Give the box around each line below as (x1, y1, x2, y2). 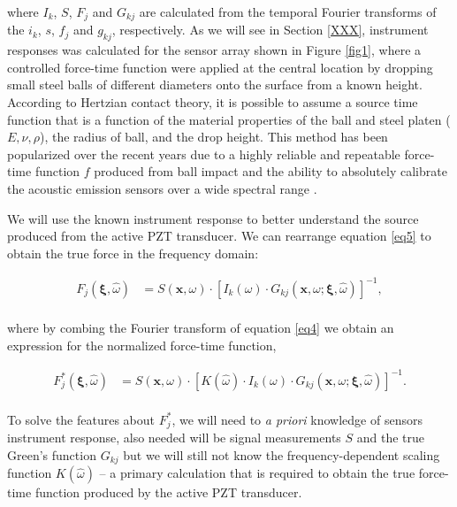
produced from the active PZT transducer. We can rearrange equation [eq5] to (7, 227, 431, 245)
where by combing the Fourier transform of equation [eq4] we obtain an (7, 318, 394, 336)
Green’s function (7, 445, 96, 464)
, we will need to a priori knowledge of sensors (171, 410, 423, 428)
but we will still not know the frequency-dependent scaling (123, 445, 440, 464)
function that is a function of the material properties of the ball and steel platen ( (7, 110, 451, 128)
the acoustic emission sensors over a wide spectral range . (7, 180, 317, 197)
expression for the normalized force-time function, (7, 335, 277, 354)
